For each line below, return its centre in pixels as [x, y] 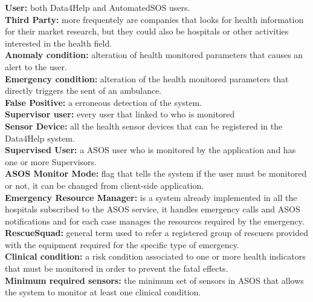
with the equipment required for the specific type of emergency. [122, 244]
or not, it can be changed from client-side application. [105, 185]
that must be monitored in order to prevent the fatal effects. [117, 268]
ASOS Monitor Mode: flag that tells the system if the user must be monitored [156, 173]
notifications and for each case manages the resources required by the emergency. [155, 221]
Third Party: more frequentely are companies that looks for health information [154, 19]
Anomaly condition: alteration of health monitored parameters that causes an [154, 55]
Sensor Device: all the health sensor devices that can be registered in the [144, 126]
